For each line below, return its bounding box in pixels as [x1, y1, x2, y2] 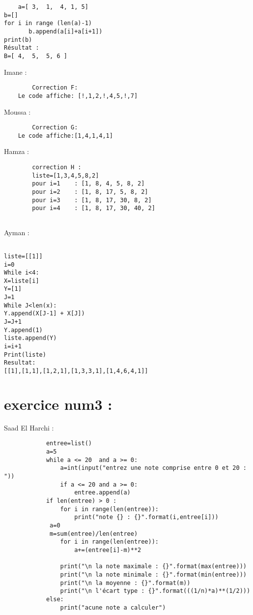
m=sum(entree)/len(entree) [50, 530, 138, 537]
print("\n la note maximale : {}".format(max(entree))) [60, 563, 247, 570]
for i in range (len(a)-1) [4, 20, 92, 27]
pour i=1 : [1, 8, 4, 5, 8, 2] [32, 180, 145, 187]
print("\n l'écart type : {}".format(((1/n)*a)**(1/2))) [60, 587, 251, 595]
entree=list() [46, 440, 92, 447]
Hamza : [4, 146, 29, 156]
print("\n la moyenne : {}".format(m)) [60, 579, 191, 586]
